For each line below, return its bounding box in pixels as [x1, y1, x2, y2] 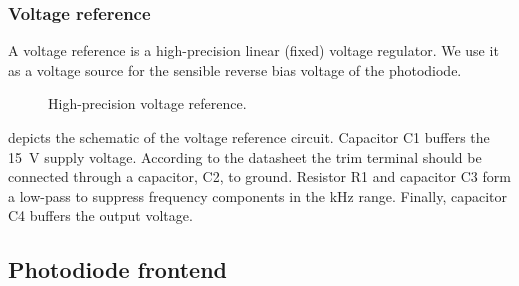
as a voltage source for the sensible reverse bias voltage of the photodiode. [8, 59, 462, 80]
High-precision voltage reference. [48, 93, 247, 114]
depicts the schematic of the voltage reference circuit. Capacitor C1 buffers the [8, 127, 490, 147]
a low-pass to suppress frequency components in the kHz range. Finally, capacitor [8, 185, 507, 206]
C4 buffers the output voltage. [8, 205, 193, 226]
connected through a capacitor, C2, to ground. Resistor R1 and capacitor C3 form [8, 166, 511, 187]
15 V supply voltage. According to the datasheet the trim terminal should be [8, 146, 482, 167]
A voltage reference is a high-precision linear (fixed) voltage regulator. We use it [8, 40, 499, 61]
